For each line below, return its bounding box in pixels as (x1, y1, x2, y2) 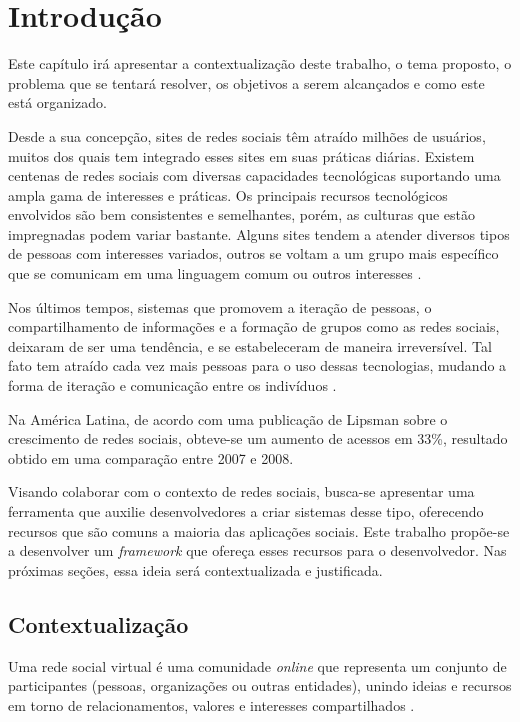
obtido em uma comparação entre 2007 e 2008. (8, 447, 294, 468)
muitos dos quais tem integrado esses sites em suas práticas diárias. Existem (8, 145, 475, 166)
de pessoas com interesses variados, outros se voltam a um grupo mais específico (8, 243, 499, 264)
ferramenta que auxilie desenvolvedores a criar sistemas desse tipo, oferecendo (8, 501, 484, 521)
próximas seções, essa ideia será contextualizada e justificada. (8, 559, 383, 580)
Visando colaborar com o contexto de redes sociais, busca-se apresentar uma (8, 481, 475, 502)
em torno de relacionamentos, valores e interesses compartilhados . (8, 694, 415, 715)
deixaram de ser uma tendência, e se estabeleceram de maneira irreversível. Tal (8, 335, 492, 356)
